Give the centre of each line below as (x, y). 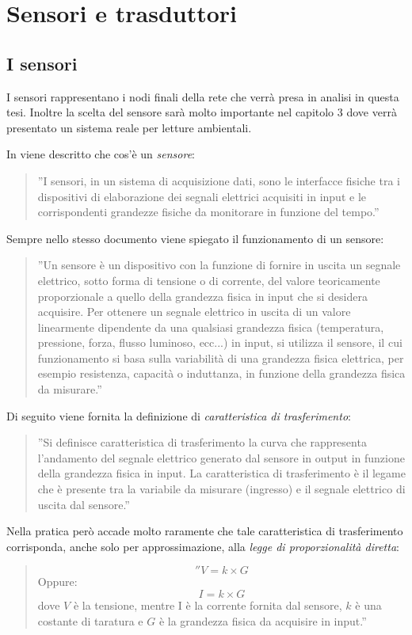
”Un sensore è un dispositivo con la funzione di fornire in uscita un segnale (219, 265)
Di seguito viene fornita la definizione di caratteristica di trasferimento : (179, 415)
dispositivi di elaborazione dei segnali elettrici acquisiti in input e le (202, 196)
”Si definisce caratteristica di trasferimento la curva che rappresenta (202, 442)
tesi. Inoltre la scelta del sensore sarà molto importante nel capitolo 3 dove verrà (202, 112)
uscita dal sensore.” (84, 504)
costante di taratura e (90, 620)
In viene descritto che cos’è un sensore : (101, 154)
